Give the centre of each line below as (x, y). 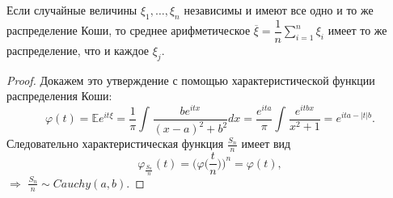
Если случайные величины (72, 10)
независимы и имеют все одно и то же (279, 10)
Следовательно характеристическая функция (115, 143)
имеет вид (266, 143)
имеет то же (357, 30)
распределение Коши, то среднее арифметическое (129, 30)
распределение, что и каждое (78, 50)
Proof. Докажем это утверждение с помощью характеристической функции (191, 80)
